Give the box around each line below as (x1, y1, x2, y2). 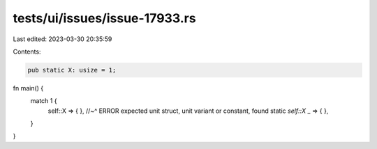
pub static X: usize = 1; (27, 66, 117, 74)
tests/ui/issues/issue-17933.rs (13, 10, 196, 26)
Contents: (13, 47, 41, 56)
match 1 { (30, 97, 57, 105)
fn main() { (13, 84, 44, 92)
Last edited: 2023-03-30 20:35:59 (13, 35, 112, 43)
